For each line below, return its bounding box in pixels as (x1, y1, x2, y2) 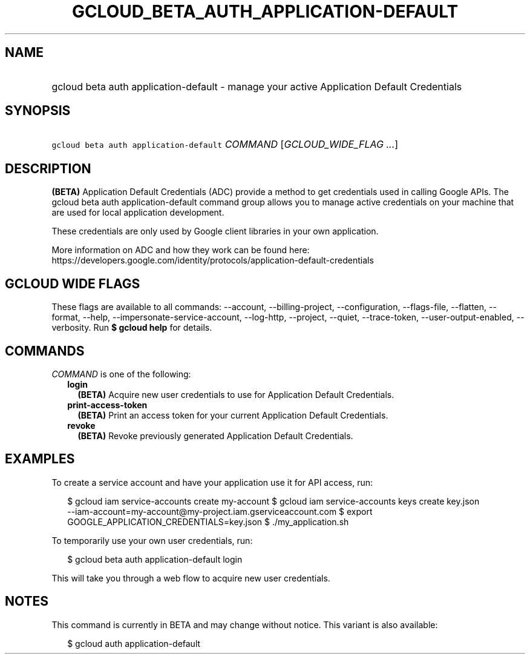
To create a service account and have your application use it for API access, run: (51, 477, 373, 488)
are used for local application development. (51, 207, 224, 218)
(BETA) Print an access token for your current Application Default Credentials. (77, 409, 388, 420)
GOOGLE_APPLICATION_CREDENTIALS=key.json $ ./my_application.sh (67, 516, 349, 527)
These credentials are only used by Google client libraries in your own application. (51, 226, 379, 237)
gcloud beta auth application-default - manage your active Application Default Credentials (51, 80, 462, 93)
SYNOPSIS (5, 103, 71, 119)
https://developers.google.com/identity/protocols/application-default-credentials (51, 255, 374, 266)
